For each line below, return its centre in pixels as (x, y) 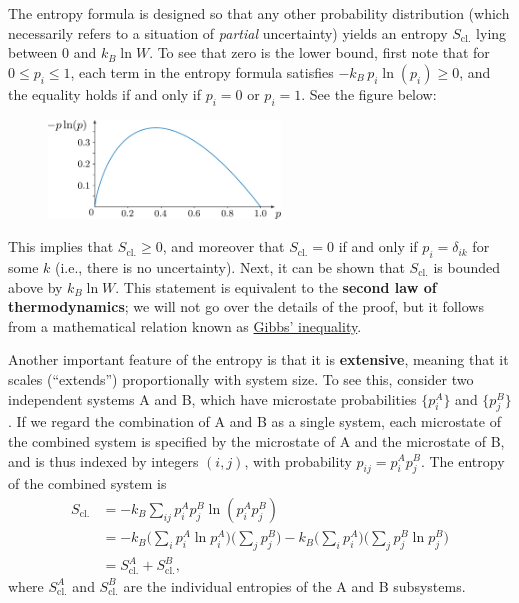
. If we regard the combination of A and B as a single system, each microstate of (254, 421)
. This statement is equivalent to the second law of (276, 286)
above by (35, 286)
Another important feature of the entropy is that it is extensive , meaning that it (258, 359)
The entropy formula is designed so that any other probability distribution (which (259, 13)
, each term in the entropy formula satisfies (202, 71)
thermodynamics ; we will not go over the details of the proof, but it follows (246, 306)
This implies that (61, 246)
